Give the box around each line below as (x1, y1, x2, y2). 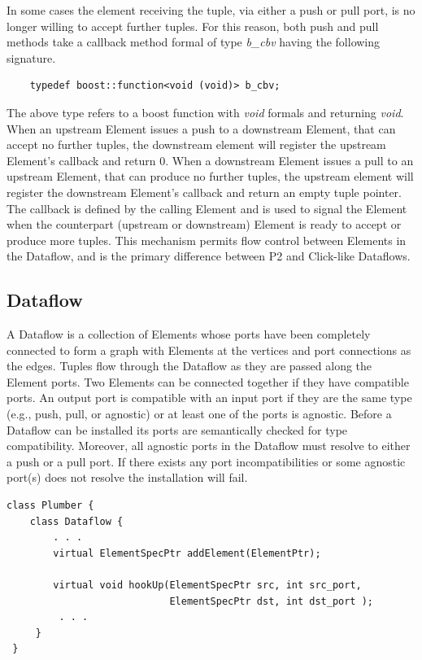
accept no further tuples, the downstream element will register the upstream (7, 136, 386, 153)
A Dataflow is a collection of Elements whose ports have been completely (7, 326, 371, 343)
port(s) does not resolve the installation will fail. (7, 469, 248, 486)
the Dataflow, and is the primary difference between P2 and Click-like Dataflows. (7, 247, 411, 264)
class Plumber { (7, 500, 94, 512)
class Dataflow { (29, 515, 124, 527)
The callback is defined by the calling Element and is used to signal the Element (7, 199, 407, 216)
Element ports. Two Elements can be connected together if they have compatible (7, 373, 409, 390)
